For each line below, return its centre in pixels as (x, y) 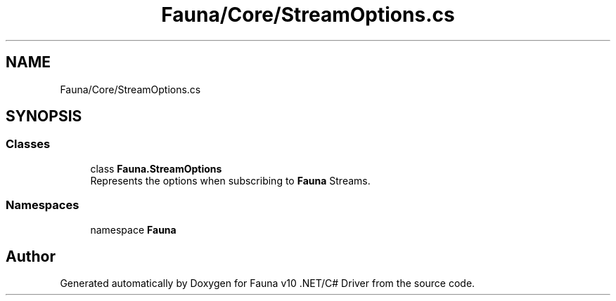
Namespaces (43, 205)
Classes (28, 144)
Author (31, 256)
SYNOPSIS (44, 116)
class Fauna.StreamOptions (156, 168)
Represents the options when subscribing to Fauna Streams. (230, 180)
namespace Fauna (133, 229)
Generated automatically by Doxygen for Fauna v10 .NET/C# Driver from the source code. (268, 283)
